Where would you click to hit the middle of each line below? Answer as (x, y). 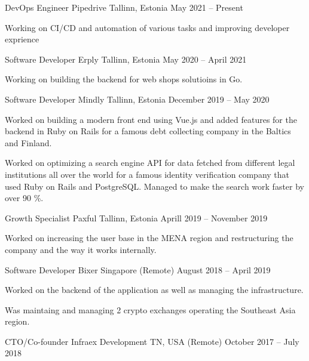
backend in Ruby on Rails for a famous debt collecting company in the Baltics (148, 131)
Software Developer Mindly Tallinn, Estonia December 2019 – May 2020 (137, 99)
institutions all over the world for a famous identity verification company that (147, 174)
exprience (22, 39)
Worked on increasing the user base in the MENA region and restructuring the (149, 238)
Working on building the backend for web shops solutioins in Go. (124, 79)
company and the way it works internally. (81, 249)
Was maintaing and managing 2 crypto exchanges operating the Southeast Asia (150, 309)
